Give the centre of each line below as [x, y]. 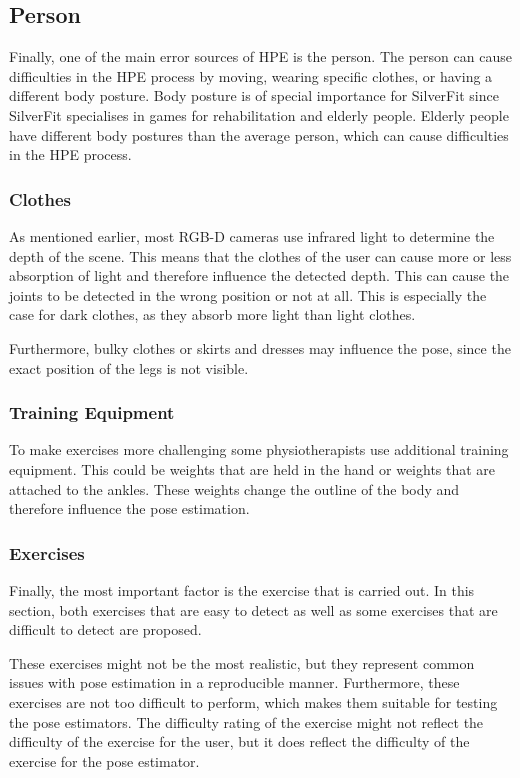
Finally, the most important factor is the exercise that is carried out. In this [242, 589]
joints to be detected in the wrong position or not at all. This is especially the [248, 294]
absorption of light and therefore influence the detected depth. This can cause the [259, 275]
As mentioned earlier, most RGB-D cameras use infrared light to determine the [252, 235]
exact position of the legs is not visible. [129, 367]
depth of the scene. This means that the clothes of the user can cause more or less [260, 255]
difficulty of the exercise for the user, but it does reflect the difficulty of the [239, 741]
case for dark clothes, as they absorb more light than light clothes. [212, 314]
